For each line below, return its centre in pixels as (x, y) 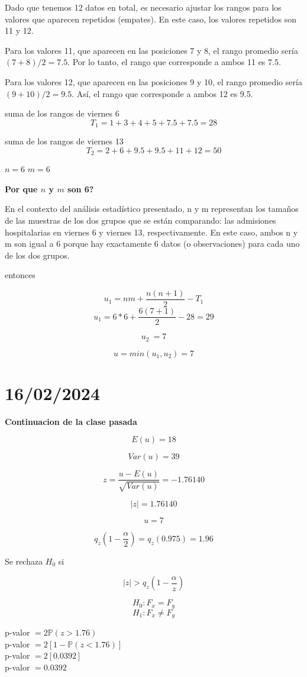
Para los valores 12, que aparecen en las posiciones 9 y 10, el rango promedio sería (153, 81)
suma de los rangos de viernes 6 (62, 113)
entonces (20, 275)
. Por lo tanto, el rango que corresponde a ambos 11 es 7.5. (174, 62)
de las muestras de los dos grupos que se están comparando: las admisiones (140, 220)
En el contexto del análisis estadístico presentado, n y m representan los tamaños (152, 209)
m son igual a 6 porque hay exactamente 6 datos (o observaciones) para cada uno (152, 244)
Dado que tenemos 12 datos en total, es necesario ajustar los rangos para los (143, 7)
